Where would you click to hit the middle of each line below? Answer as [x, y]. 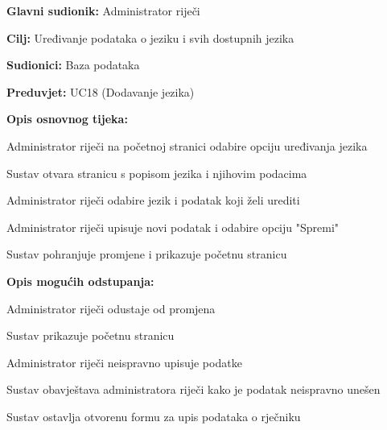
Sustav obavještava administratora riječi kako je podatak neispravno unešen [193, 389]
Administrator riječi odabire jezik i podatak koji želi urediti [153, 200]
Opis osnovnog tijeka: [67, 119]
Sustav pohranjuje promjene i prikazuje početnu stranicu [147, 254]
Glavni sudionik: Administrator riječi [103, 10]
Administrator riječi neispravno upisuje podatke [124, 362]
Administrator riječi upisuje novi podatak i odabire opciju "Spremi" [173, 227]
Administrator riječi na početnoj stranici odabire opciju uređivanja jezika [187, 145]
